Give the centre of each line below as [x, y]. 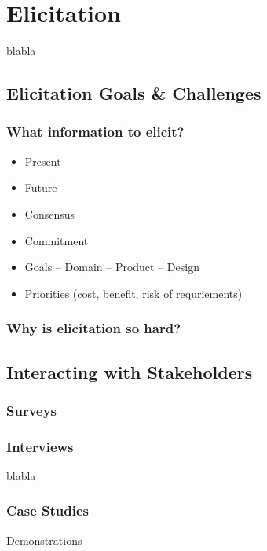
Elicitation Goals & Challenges [134, 93]
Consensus [50, 213]
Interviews [40, 446]
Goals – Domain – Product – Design [112, 267]
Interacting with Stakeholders [130, 371]
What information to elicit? [95, 132]
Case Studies [48, 511]
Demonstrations [44, 540]
